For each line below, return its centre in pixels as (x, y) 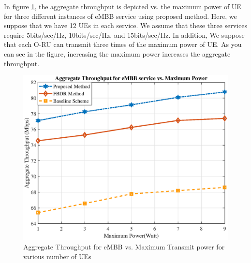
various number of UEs (57, 256)
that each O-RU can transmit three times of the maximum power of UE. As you (123, 44)
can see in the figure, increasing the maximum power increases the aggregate (117, 53)
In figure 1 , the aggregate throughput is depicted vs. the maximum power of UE (123, 6)
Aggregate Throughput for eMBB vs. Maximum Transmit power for (124, 246)
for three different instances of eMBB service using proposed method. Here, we (120, 16)
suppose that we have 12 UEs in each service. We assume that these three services (125, 25)
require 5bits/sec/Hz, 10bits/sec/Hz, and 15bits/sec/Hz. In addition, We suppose (124, 35)
